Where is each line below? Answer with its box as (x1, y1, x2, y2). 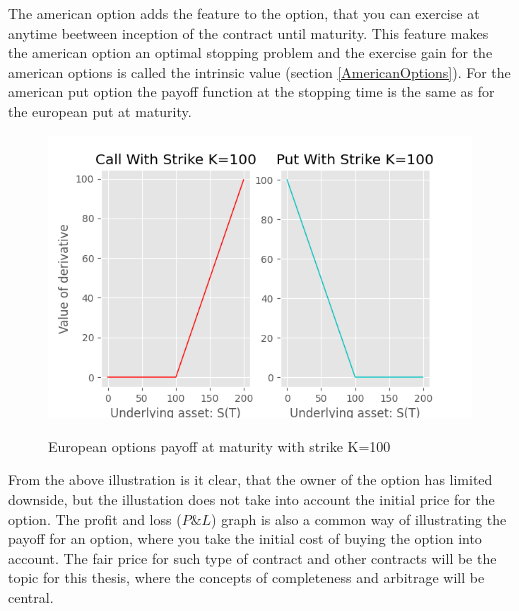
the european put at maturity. (8, 100, 192, 121)
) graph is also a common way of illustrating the (211, 508, 507, 529)
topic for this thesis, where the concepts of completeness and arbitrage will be (8, 567, 485, 588)
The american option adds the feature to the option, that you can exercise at (8, 3, 480, 23)
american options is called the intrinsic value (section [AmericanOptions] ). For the (8, 61, 511, 82)
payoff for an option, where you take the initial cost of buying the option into (8, 528, 482, 549)
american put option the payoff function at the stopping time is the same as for (8, 81, 495, 102)
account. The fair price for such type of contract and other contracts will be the (8, 547, 497, 568)
